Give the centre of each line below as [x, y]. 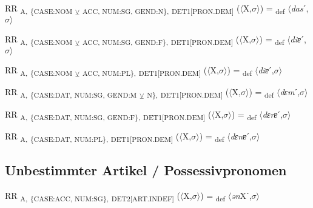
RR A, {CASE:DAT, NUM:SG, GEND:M [71, 93]
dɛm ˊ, [290, 92]
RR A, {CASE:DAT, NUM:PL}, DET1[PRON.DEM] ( [92, 136]
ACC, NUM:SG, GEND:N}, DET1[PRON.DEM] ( [161, 9]
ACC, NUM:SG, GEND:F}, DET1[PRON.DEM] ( [161, 40]
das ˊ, [300, 8]
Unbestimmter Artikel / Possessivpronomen [146, 170]
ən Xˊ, [241, 195]
